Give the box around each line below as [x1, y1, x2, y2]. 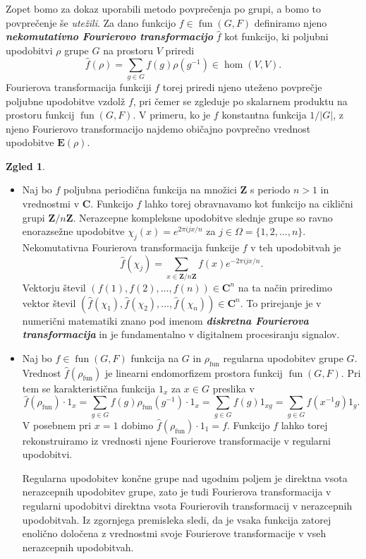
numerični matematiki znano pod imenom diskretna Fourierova [22, 313, 309, 327]
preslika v [212, 380, 255, 395]
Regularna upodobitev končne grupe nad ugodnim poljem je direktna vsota [22, 470, 348, 485]
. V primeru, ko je [133, 107, 211, 122]
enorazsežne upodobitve [22, 224, 125, 239]
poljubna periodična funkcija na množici [63, 182, 237, 197]
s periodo [250, 182, 291, 197]
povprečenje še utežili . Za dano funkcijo [6, 15, 176, 30]
